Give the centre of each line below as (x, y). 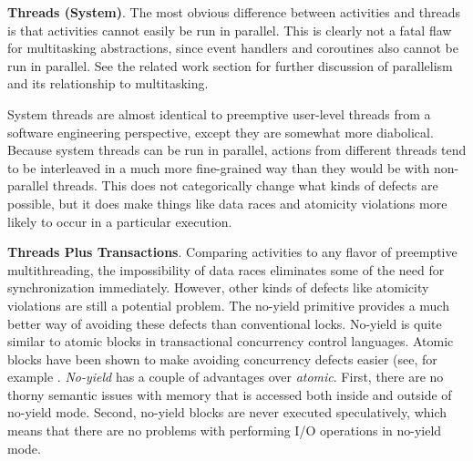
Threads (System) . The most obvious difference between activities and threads (234, 12)
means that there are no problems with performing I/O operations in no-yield (225, 430)
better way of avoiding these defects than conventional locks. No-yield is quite (225, 323)
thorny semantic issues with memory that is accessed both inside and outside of (230, 394)
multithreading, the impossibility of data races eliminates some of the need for (226, 269)
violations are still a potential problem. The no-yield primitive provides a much (228, 305)
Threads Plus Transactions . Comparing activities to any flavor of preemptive (232, 252)
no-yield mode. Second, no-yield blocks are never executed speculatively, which (227, 412)
